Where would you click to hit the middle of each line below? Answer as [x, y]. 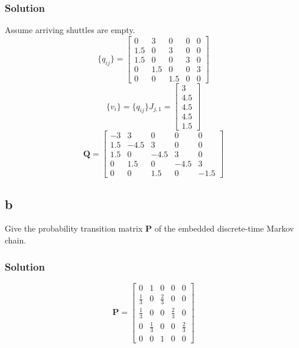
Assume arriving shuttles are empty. [70, 30]
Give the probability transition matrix [74, 228]
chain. [16, 240]
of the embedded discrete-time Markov [224, 228]
